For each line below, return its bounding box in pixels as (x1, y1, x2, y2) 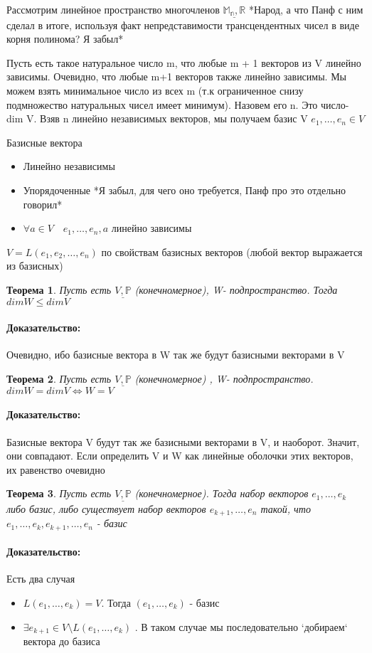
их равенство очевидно (6, 462, 105, 477)
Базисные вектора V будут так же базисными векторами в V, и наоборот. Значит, (6, 434, 360, 449)
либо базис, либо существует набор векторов (6, 501, 206, 516)
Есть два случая (6, 571, 75, 586)
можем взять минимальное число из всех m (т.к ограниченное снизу (6, 83, 304, 98)
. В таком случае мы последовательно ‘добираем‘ (134, 619, 348, 634)
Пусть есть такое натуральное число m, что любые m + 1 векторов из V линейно (6, 55, 361, 70)
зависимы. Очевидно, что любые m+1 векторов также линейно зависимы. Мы (6, 69, 347, 84)
